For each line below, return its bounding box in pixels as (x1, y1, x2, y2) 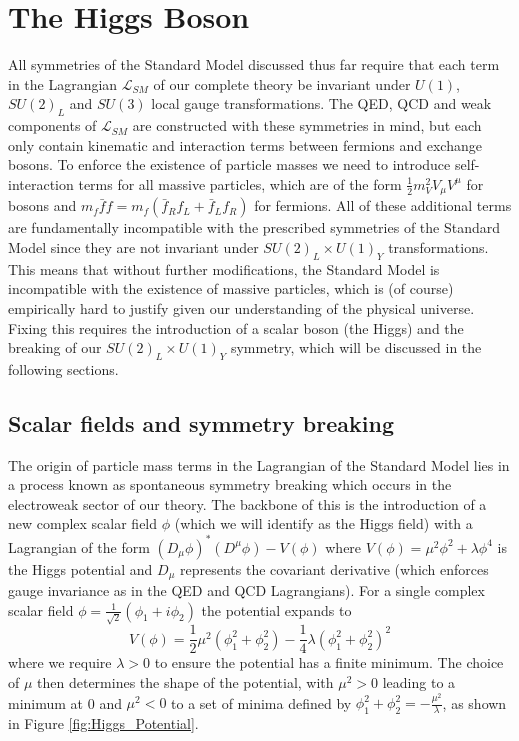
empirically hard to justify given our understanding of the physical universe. (8, 297, 475, 318)
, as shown (442, 692, 507, 713)
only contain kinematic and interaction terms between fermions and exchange (8, 134, 482, 155)
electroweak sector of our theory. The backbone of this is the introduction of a (8, 493, 487, 514)
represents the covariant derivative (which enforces (179, 558, 489, 579)
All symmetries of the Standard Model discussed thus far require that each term (8, 54, 500, 75)
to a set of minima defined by (171, 692, 352, 713)
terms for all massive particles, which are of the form (78, 173, 402, 194)
